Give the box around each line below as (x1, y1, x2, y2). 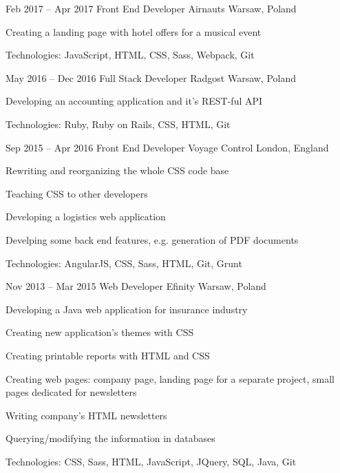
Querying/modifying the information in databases (6, 431, 215, 445)
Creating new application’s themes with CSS (6, 325, 194, 339)
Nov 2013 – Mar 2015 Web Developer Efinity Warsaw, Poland (6, 279, 266, 293)
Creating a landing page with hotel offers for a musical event (6, 24, 262, 39)
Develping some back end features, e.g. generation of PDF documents (6, 232, 299, 246)
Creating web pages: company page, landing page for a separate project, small (6, 371, 334, 386)
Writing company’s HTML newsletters (6, 408, 167, 422)
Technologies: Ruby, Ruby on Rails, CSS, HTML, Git (6, 116, 231, 131)
